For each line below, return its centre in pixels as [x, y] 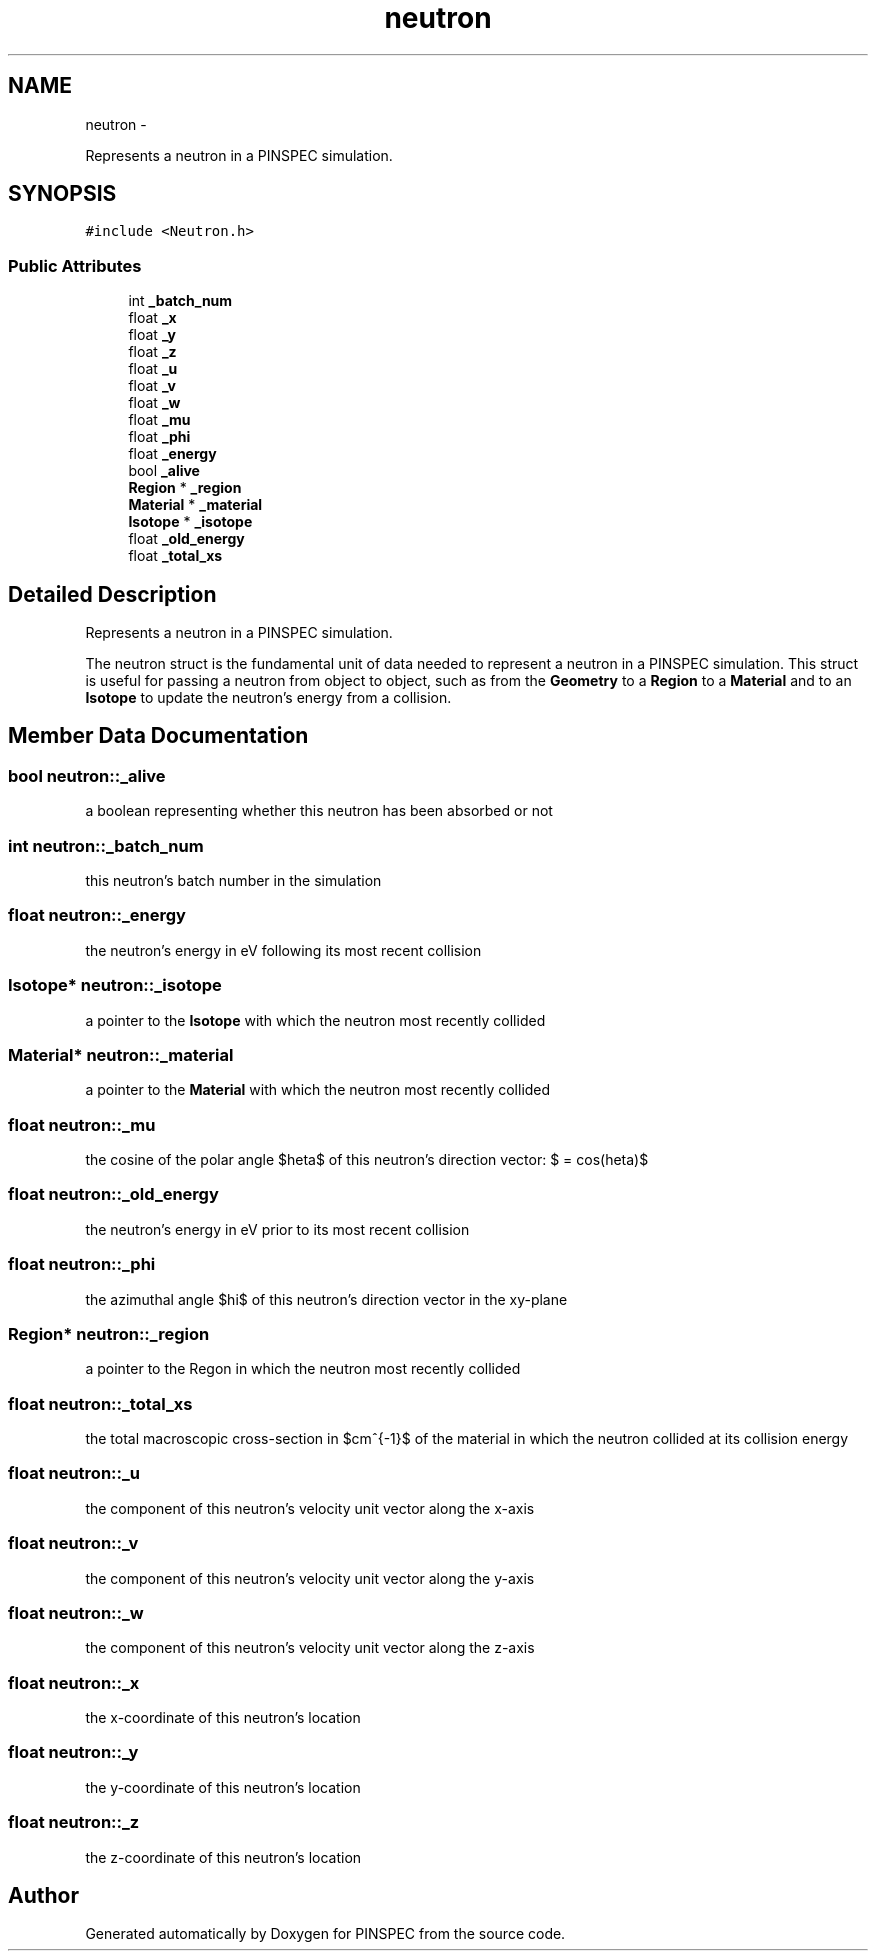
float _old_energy [186, 539]
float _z [152, 352]
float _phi [159, 437]
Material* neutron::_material [121, 1054]
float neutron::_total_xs [100, 1403]
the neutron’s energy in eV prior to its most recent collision [277, 1229]
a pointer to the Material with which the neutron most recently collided [318, 1090]
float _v [152, 386]
